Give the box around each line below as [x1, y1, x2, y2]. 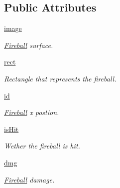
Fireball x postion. [4, 107, 59, 117]
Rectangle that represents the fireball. [4, 73, 117, 83]
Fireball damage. [4, 174, 55, 184]
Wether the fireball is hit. [4, 140, 80, 151]
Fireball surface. [4, 39, 53, 50]
